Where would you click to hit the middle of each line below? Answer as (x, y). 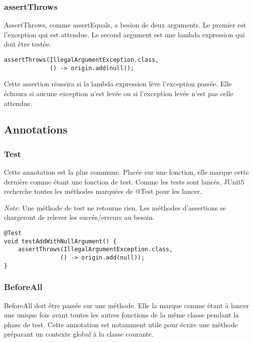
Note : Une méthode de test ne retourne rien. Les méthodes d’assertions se (115, 207)
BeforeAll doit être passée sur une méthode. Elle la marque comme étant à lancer (126, 305)
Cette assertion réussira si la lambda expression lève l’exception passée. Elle (118, 84)
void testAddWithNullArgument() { (60, 241)
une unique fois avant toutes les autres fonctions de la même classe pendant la (122, 315)
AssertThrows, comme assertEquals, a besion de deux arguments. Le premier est (125, 25)
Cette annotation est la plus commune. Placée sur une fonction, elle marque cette (126, 172)
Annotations (36, 129)
